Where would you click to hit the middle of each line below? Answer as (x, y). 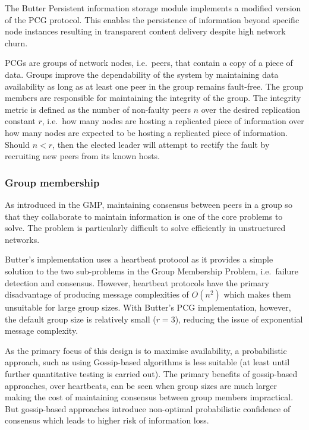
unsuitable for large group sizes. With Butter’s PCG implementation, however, (148, 307)
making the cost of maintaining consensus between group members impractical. (149, 397)
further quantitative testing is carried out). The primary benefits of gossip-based (151, 374)
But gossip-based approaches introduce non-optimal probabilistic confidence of (148, 408)
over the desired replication (251, 109)
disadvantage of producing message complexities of (97, 294)
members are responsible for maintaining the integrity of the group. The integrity (153, 98)
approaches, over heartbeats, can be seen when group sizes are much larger (141, 385)
